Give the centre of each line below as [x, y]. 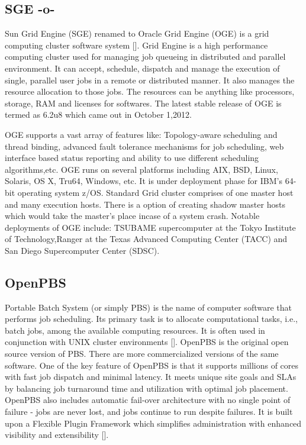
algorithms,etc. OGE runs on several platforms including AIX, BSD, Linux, [141, 169]
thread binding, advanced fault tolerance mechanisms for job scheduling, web [144, 146]
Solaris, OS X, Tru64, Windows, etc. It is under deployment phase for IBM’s [144, 181]
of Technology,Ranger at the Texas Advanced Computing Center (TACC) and [146, 239]
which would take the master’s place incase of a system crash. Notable [132, 216]
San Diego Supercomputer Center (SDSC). [82, 250]
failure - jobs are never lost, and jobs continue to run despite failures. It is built [149, 412]
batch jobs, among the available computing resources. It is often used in [135, 330]
